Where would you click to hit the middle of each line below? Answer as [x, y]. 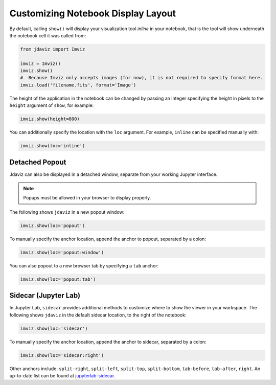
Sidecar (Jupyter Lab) [45, 296]
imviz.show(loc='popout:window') [62, 252]
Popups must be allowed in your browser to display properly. [87, 198]
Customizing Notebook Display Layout [93, 13]
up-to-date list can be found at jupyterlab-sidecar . [62, 376]
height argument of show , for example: [52, 105]
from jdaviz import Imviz [53, 49]
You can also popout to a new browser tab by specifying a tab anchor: [84, 265]
